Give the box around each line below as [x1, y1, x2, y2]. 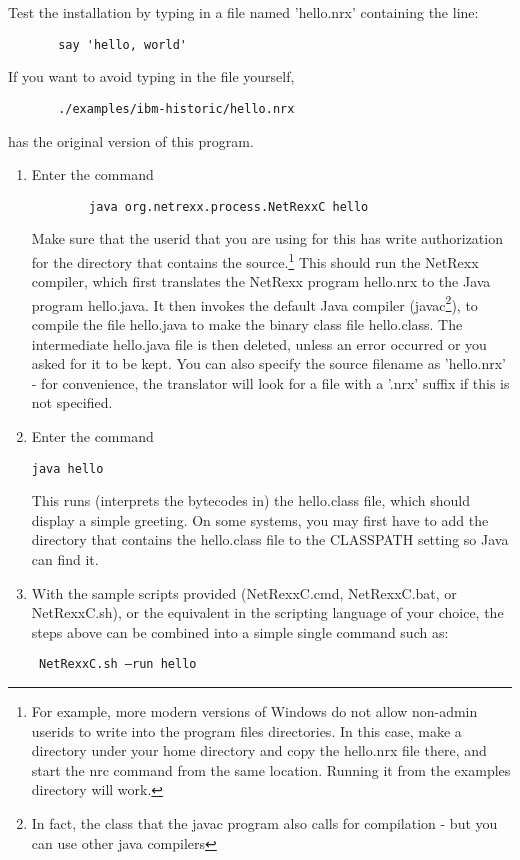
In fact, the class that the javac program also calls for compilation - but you [31, 813, 498, 834]
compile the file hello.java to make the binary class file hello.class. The [31, 314, 463, 335]
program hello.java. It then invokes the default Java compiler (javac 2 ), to [31, 291, 478, 315]
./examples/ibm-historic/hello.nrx [58, 101, 295, 116]
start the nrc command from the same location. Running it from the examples [31, 759, 511, 780]
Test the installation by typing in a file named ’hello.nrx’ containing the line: [8, 2, 479, 22]
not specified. [31, 392, 113, 413]
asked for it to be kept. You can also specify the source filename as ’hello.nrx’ [31, 353, 506, 374]
